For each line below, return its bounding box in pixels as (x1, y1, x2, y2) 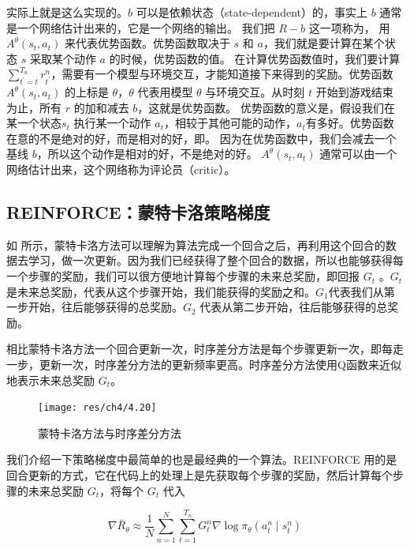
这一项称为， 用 (308, 19, 390, 36)
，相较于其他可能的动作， (163, 115, 296, 131)
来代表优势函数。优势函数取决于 (64, 35, 230, 51)
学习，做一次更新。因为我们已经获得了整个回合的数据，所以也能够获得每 (28, 252, 404, 269)
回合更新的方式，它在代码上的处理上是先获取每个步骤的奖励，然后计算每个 (6, 467, 393, 483)
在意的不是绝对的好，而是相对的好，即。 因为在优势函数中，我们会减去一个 (6, 130, 397, 146)
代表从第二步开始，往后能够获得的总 (199, 299, 388, 315)
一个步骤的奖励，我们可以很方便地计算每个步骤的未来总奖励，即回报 (6, 268, 360, 284)
